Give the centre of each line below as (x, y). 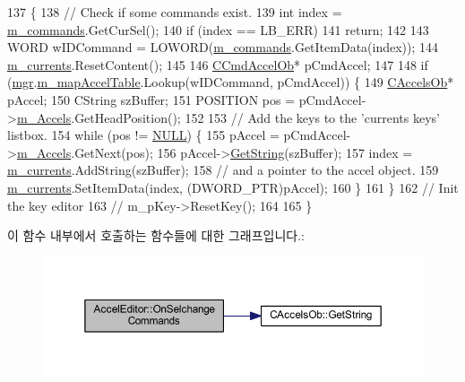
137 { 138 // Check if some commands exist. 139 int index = (175, 12)
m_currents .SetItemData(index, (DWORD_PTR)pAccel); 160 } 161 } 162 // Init (233, 187)
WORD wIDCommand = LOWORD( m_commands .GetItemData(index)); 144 (223, 47)
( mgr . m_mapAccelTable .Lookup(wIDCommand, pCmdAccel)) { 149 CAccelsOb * (231, 82)
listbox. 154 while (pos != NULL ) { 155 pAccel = (143, 135)
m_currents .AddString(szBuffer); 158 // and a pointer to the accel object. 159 (223, 170)
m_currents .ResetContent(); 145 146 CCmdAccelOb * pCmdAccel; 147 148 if (218, 64)
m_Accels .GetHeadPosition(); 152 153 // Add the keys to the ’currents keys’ (228, 117)
